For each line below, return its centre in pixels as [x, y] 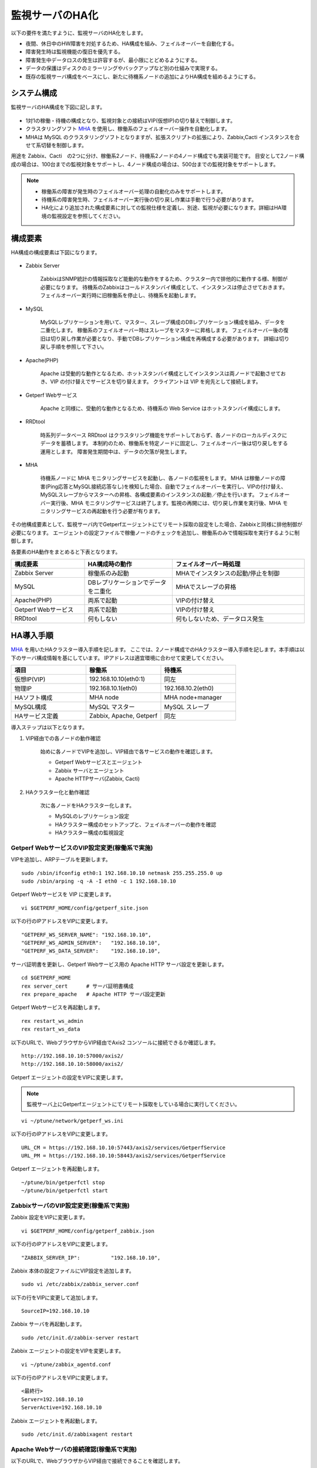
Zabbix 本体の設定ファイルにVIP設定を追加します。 [72, 1271]
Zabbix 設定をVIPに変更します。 [49, 1217]
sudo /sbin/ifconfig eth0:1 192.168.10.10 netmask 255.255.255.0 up [122, 873]
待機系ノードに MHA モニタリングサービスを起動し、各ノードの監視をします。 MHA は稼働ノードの [160, 478]
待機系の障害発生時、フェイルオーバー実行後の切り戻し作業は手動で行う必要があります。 [149, 199]
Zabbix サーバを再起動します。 [48, 1324]
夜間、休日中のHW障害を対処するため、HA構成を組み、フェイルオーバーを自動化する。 [131, 43]
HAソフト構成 [33, 698]
